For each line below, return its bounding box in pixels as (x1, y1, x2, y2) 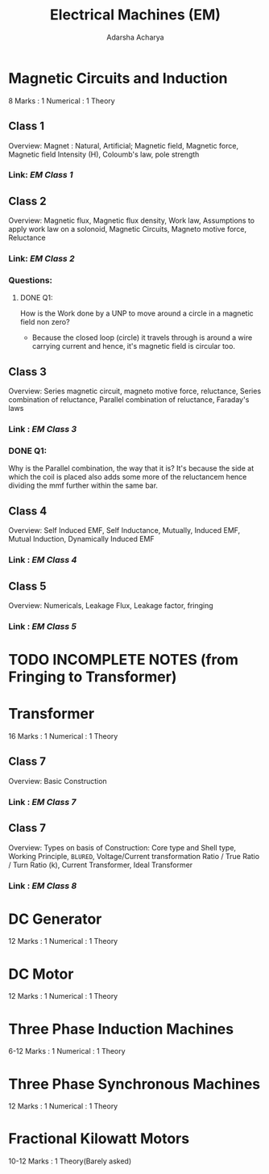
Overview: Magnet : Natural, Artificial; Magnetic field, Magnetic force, (8, 140, 239, 150)
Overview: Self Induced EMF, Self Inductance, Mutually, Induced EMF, (8, 526, 241, 535)
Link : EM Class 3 (8, 424, 77, 435)
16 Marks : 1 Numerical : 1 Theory (8, 732, 118, 741)
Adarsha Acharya (106, 32, 164, 42)
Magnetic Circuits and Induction (8, 69, 228, 87)
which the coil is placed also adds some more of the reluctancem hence (8, 472, 247, 482)
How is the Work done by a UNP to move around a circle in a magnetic (19, 308, 254, 318)
